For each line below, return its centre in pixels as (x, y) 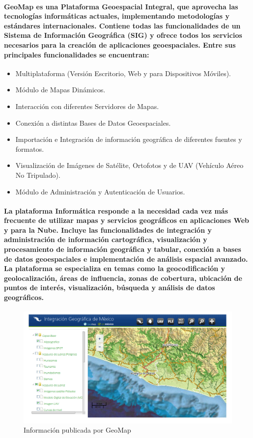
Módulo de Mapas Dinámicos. (60, 90)
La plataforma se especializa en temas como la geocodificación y (115, 268)
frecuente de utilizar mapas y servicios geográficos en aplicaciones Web (127, 220)
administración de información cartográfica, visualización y (106, 239)
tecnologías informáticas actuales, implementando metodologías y (117, 16)
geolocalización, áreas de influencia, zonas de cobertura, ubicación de (123, 278)
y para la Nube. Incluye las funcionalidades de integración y (108, 230)
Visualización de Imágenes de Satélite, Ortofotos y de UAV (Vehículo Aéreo (129, 165)
